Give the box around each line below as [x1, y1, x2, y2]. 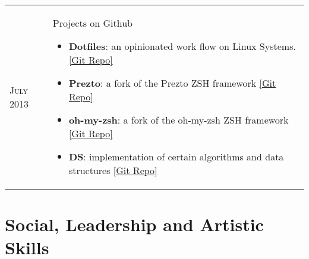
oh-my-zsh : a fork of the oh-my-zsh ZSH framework [68, 113, 289, 127]
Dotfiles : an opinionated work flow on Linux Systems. [68, 39, 296, 53]
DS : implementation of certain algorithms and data [68, 150, 284, 163]
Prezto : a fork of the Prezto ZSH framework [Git [68, 76, 276, 90]
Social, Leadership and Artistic [5, 212, 264, 236]
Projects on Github [52, 16, 133, 30]
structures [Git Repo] [68, 163, 157, 177]
